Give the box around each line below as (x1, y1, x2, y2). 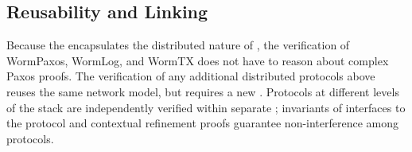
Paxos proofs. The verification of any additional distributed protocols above (6, 68, 375, 84)
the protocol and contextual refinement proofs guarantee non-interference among (6, 115, 399, 131)
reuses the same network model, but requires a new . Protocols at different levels (6, 83, 399, 99)
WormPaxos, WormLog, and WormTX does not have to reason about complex (6, 52, 389, 68)
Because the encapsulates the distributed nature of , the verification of (6, 37, 350, 53)
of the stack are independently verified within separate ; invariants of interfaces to (6, 99, 406, 115)
